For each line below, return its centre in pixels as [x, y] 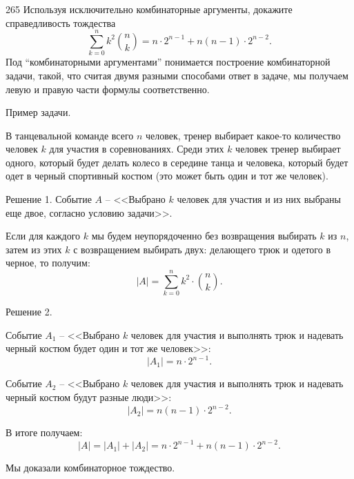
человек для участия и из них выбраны [259, 199]
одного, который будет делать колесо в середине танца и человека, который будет [177, 162]
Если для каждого [43, 236]
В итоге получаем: [44, 432]
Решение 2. [29, 312]
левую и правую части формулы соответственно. [108, 89]
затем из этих [34, 249]
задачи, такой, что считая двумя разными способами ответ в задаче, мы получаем [177, 75]
